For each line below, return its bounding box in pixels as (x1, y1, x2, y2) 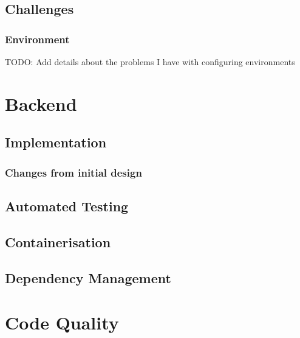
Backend (5, 91, 77, 116)
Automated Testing (5, 196, 129, 215)
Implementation (5, 133, 107, 152)
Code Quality (5, 310, 119, 335)
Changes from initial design (5, 164, 142, 180)
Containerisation (5, 232, 111, 251)
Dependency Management (5, 268, 171, 287)
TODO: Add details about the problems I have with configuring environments (5, 55, 295, 68)
